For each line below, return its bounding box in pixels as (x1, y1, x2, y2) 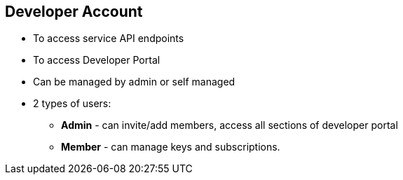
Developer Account (5, 3, 143, 20)
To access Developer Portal (33, 54, 160, 67)
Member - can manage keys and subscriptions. (61, 141, 280, 153)
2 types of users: (33, 97, 111, 110)
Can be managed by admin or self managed (33, 76, 235, 88)
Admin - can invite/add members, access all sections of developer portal (61, 119, 398, 132)
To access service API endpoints (33, 32, 184, 45)
